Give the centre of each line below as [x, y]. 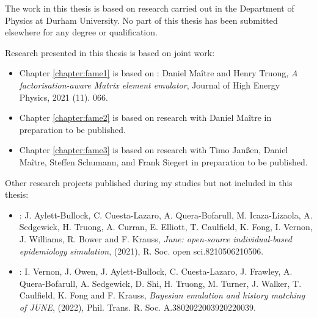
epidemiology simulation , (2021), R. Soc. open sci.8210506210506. [141, 251]
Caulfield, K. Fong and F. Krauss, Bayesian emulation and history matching [162, 295]
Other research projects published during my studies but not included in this [149, 182]
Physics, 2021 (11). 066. [64, 97]
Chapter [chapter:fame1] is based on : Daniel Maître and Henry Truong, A [158, 73]
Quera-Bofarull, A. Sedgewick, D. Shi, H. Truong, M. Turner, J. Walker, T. [160, 283]
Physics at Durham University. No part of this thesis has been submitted [141, 20]
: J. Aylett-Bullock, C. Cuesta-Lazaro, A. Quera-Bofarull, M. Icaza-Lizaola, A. [166, 215]
